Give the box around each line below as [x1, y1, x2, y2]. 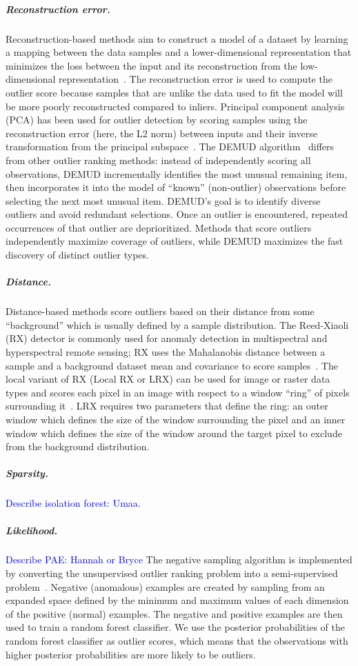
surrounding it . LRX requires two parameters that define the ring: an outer [6, 398, 328, 413]
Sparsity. [6, 466, 48, 481]
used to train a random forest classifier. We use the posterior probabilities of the [6, 620, 345, 634]
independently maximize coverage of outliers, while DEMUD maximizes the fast [6, 234, 344, 248]
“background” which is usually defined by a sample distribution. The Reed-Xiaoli [6, 317, 349, 332]
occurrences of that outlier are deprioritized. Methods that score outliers [6, 220, 312, 234]
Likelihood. [6, 523, 58, 537]
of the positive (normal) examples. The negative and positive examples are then [6, 606, 343, 620]
